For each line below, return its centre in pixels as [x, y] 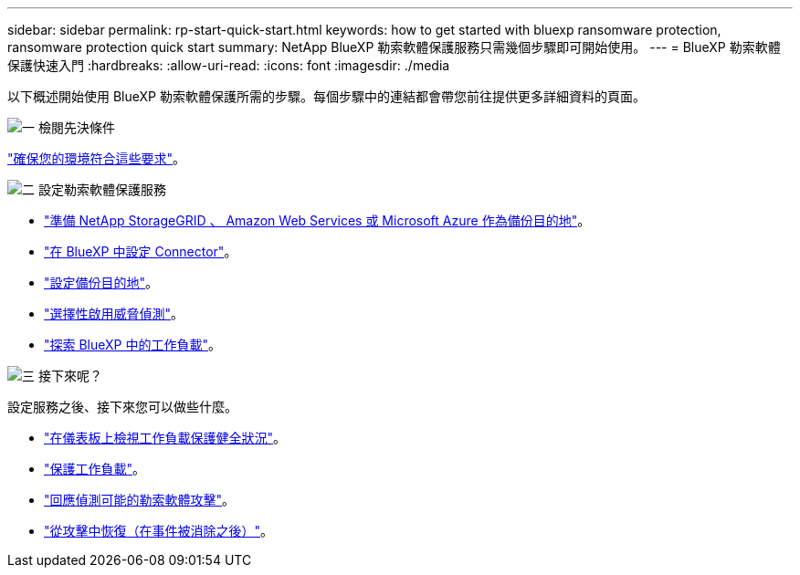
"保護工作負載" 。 [95, 469]
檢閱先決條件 [76, 127]
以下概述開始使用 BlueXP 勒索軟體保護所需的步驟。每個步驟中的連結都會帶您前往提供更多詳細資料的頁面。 [326, 96]
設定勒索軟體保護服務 [102, 189]
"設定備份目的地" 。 [101, 282]
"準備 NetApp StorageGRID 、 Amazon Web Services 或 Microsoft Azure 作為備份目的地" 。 [317, 220]
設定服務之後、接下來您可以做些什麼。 [122, 407]
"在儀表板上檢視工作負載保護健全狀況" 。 [165, 438]
